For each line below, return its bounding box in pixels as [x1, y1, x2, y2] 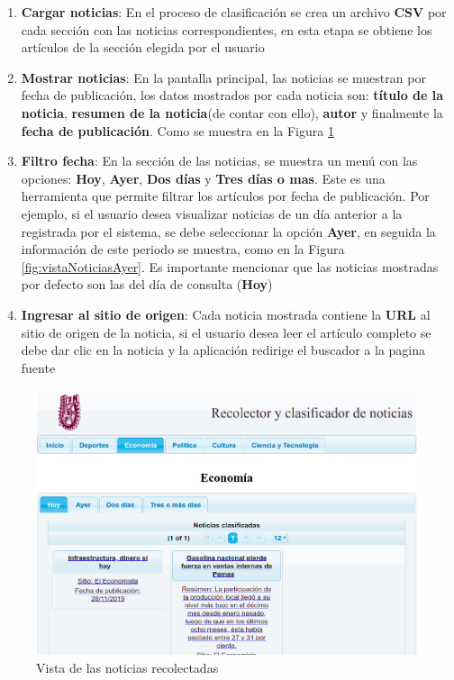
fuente [21, 358, 56, 376]
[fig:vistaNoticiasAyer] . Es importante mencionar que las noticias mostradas [21, 257, 439, 276]
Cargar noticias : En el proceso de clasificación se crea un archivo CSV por [21, 3, 447, 21]
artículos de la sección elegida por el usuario [21, 38, 265, 57]
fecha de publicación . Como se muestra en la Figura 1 [21, 121, 334, 140]
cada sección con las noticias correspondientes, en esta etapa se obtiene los [21, 20, 432, 39]
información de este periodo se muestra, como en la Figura [21, 240, 345, 258]
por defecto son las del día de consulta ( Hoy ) [21, 275, 273, 294]
